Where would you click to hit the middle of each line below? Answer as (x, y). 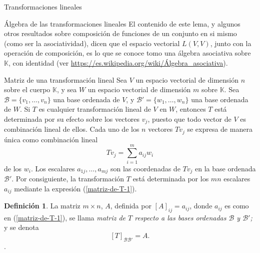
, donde (201, 206)
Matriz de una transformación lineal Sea (66, 79)
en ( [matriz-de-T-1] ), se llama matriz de (65, 217)
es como (237, 206)
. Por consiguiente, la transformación (68, 179)
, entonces (191, 109)
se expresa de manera (220, 129)
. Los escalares (53, 168)
